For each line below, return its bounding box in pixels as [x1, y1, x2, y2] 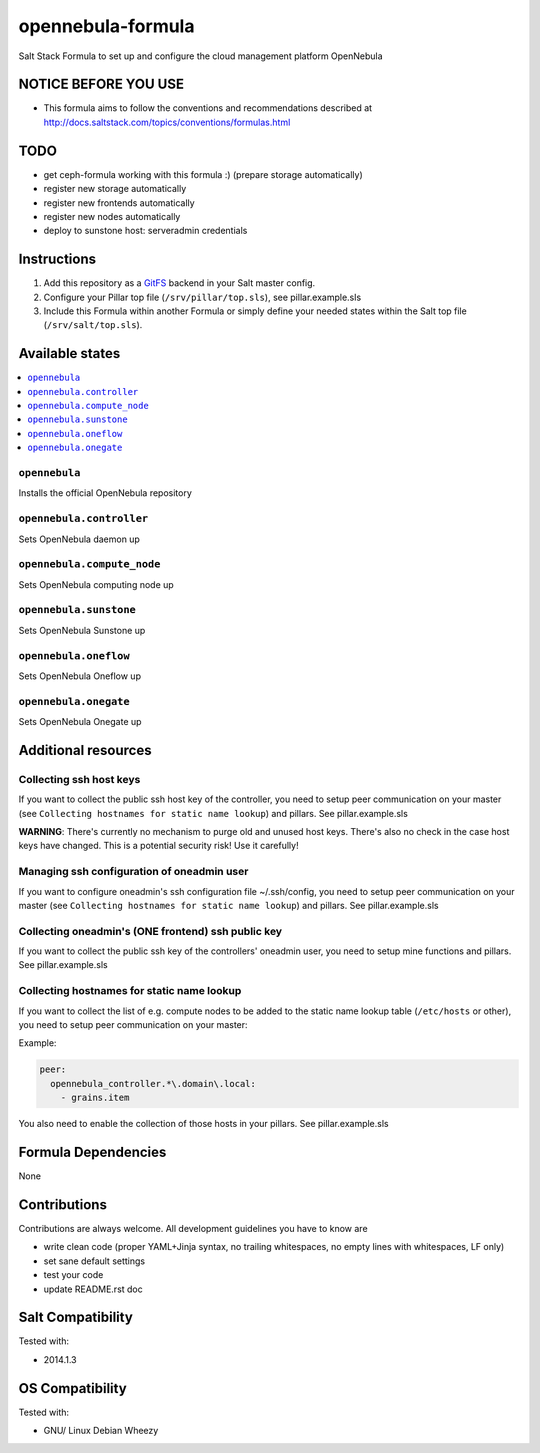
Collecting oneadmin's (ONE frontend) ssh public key [18, 924, 283, 938]
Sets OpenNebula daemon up [18, 533, 140, 545]
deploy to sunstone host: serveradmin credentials [43, 225, 248, 237]
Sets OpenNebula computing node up [18, 578, 174, 590]
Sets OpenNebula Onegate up [18, 716, 142, 728]
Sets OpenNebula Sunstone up [18, 624, 146, 636]
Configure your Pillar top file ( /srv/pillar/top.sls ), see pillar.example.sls [43, 291, 362, 303]
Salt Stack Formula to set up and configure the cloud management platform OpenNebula [18, 50, 384, 62]
